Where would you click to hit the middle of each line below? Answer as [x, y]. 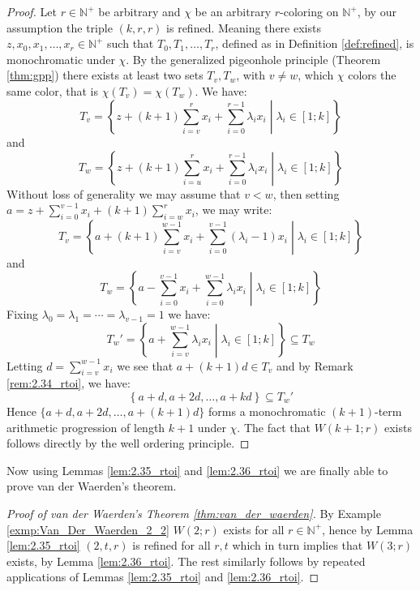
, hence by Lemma [368, 529]
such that [131, 43]
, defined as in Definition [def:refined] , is [315, 43]
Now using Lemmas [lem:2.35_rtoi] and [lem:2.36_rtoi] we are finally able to [197, 470]
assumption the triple [60, 27]
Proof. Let [32, 11]
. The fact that [274, 427]
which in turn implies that [298, 545]
